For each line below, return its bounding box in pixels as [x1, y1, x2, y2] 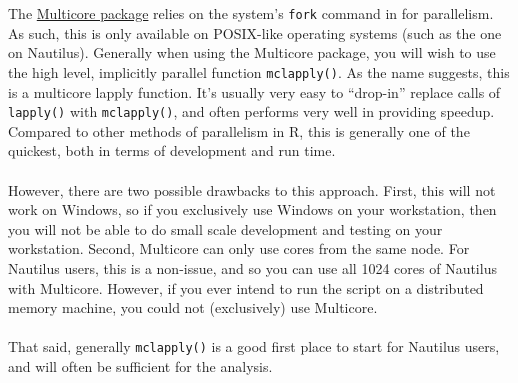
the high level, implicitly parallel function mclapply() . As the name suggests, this [8, 61, 510, 82]
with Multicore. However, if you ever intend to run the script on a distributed [8, 277, 484, 298]
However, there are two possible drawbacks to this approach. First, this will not [8, 179, 496, 200]
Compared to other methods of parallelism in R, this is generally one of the [8, 120, 470, 141]
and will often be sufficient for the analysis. [8, 355, 273, 376]
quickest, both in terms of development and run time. [8, 140, 336, 161]
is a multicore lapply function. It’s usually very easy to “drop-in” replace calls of [8, 81, 501, 102]
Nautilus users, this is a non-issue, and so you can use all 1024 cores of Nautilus [8, 257, 497, 278]
